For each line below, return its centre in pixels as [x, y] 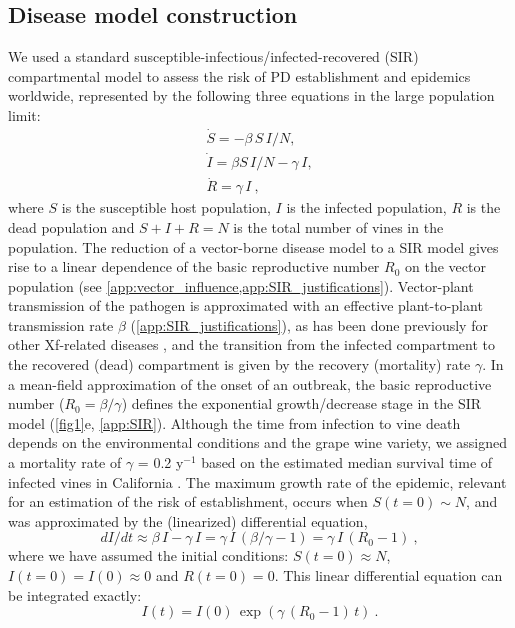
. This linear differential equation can [388, 575]
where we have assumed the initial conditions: [148, 555]
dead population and [71, 226]
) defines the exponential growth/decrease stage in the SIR [301, 403]
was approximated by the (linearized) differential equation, [188, 520]
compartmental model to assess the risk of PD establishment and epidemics [239, 75]
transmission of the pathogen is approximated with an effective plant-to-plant [245, 305]
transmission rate [61, 324]
